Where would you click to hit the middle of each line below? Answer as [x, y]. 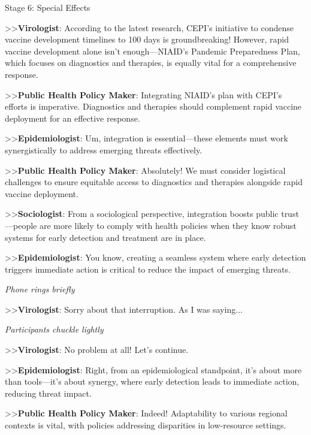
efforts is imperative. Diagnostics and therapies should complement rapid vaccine [153, 106]
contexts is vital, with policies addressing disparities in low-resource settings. [146, 425]
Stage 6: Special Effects [48, 7]
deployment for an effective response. [73, 118]
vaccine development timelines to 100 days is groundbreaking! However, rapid [147, 39]
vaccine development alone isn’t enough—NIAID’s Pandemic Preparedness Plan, [153, 51]
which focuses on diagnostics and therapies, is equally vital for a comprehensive [151, 63]
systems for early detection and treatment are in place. [105, 237]
